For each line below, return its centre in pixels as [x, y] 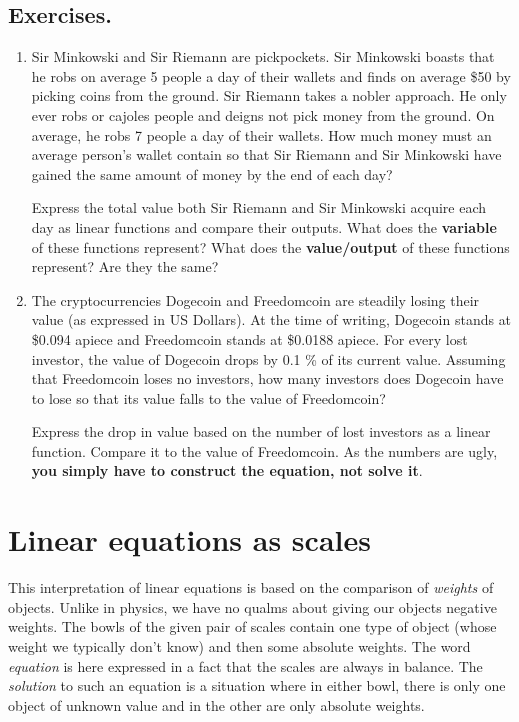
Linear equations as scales [189, 539]
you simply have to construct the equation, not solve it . [227, 470]
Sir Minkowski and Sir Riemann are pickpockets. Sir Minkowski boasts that [263, 56]
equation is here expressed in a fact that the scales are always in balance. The [245, 665]
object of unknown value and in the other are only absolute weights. [216, 704]
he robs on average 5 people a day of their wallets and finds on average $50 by [271, 75]
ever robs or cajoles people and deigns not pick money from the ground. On [263, 114]
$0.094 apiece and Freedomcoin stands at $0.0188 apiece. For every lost [249, 338]
